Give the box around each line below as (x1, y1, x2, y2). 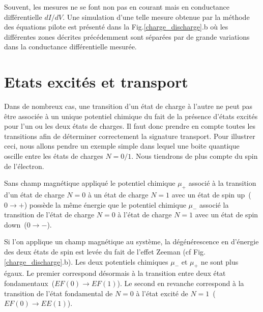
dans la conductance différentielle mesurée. (4, 41, 137, 52)
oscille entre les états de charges (4, 151, 103, 161)
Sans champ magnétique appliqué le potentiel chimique (4, 178, 176, 188)
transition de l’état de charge (4, 209, 95, 220)
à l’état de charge (118, 209, 172, 220)
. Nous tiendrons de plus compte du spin (131, 151, 258, 161)
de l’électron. (4, 160, 44, 171)
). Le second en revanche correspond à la (117, 278, 244, 288)
